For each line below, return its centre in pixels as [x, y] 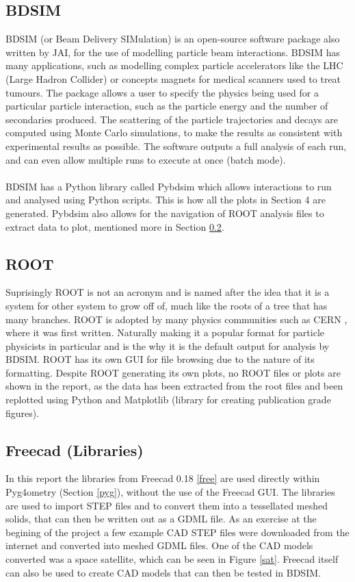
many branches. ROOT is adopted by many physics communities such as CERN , [176, 319]
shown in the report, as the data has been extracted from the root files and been [174, 386]
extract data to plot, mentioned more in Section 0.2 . [115, 226]
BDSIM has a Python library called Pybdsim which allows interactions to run [169, 186]
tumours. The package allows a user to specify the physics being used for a [162, 92]
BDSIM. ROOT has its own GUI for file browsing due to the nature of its [160, 359]
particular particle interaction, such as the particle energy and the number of [167, 106]
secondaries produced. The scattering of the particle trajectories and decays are [172, 119]
